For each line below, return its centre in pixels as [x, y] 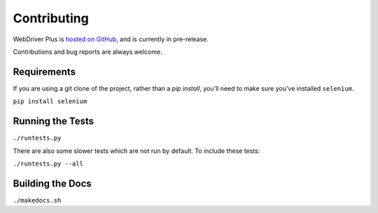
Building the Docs [52, 183]
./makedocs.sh [37, 200]
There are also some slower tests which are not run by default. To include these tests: [136, 151]
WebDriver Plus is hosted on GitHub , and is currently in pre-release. [111, 39]
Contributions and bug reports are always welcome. [87, 52]
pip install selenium [50, 102]
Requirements [44, 72]
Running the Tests [54, 121]
